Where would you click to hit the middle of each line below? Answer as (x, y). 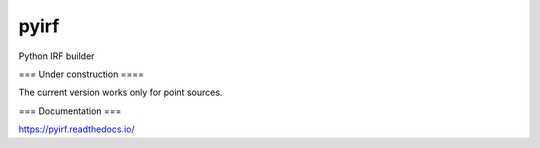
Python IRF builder (56, 56)
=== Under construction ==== (81, 74)
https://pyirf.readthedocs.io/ (76, 129)
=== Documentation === (70, 111)
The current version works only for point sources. (120, 92)
